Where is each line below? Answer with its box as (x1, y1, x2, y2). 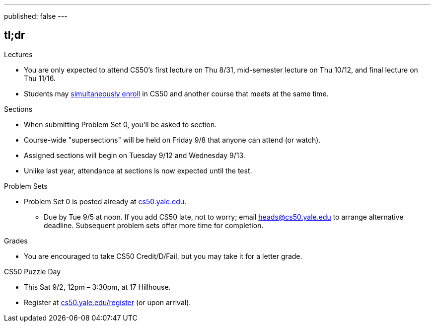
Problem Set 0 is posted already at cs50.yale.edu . (24, 197, 187, 206)
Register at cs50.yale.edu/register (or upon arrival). (24, 298, 191, 307)
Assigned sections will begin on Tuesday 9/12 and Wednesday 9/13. (24, 151, 245, 160)
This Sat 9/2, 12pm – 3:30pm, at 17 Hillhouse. (24, 282, 171, 291)
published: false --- (4, 12, 68, 20)
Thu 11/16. (24, 74, 56, 82)
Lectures (4, 50, 33, 59)
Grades (4, 236, 28, 245)
